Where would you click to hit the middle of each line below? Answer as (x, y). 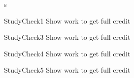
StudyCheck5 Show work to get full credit (67, 70)
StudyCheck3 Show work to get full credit (67, 37)
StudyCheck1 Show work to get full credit (67, 20)
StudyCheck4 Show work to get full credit (67, 53)
